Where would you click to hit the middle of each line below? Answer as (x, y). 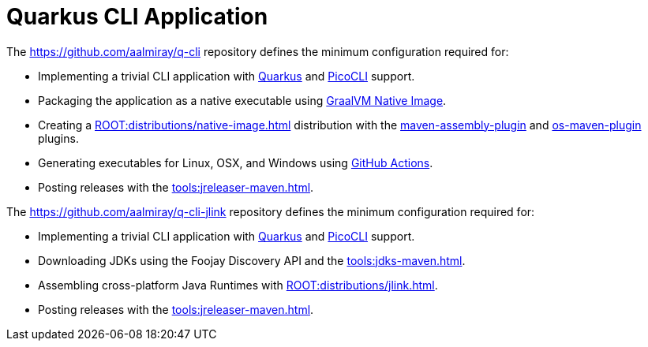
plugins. (58, 138)
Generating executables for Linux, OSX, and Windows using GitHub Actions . (236, 162)
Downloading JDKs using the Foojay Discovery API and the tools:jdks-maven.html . (252, 260)
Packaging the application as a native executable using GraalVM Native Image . (242, 100)
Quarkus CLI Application (137, 17)
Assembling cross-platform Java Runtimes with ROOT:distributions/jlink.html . (238, 285)
